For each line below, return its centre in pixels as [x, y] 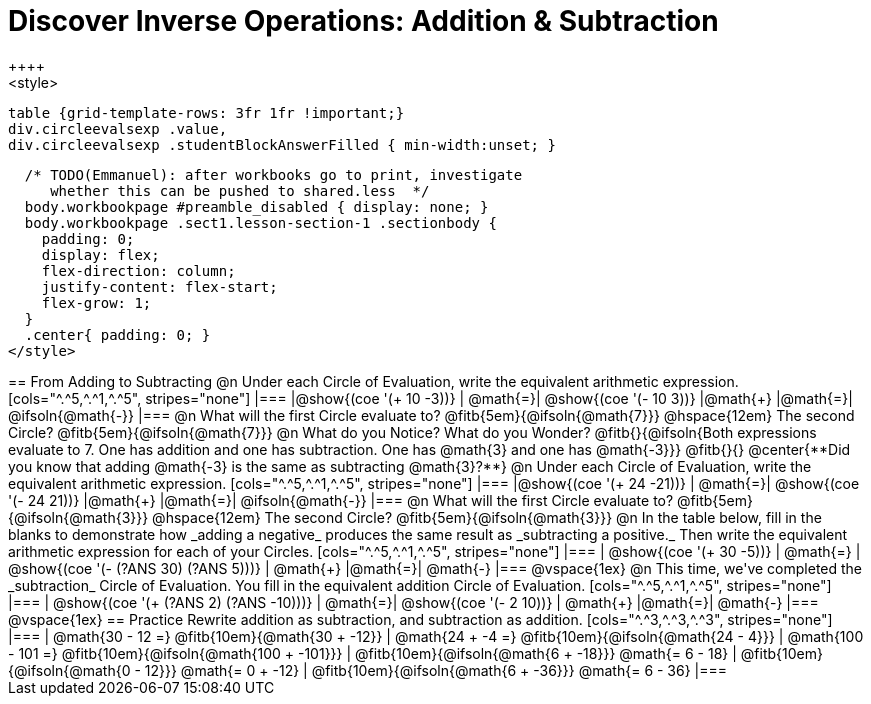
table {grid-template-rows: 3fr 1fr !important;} [206, 112]
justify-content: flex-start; [159, 286]
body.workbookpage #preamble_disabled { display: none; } [256, 206]
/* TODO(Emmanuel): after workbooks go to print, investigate [273, 174]
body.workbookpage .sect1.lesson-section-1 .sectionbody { [260, 222]
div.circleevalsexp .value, [118, 128]
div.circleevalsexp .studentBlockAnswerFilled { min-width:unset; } [282, 144]
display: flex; [100, 254]
